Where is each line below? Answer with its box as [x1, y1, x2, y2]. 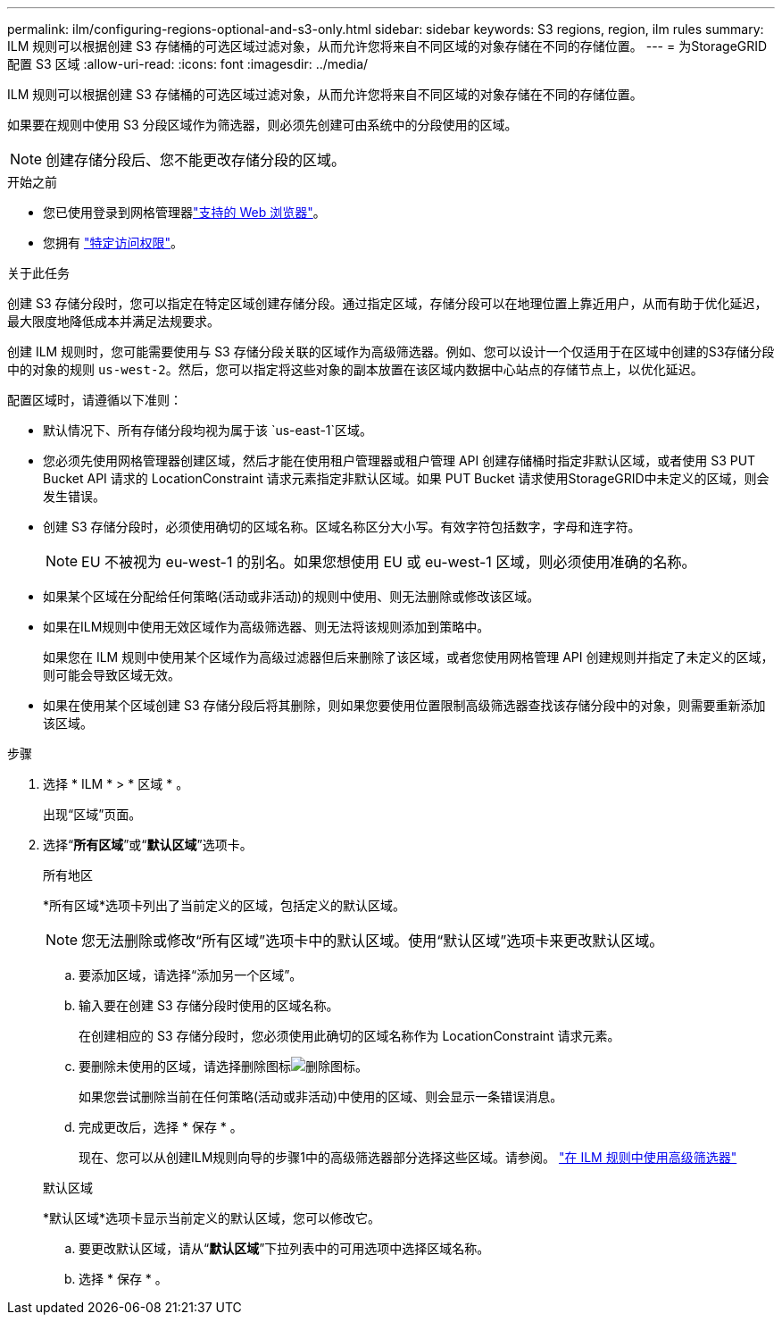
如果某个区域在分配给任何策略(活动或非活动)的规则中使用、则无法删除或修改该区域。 [43, 589, 540, 604]
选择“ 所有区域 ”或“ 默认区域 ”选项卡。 [43, 837, 253, 852]
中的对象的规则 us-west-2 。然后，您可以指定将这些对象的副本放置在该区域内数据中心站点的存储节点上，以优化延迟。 [7, 362, 703, 377]
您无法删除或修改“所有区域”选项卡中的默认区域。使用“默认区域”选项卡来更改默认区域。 [81, 932, 664, 950]
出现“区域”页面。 [43, 807, 142, 822]
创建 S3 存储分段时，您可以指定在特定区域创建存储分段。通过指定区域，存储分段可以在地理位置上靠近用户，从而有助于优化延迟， [7, 296, 768, 311]
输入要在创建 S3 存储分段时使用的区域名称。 [79, 998, 339, 1013]
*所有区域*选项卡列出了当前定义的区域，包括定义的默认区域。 [43, 898, 406, 913]
